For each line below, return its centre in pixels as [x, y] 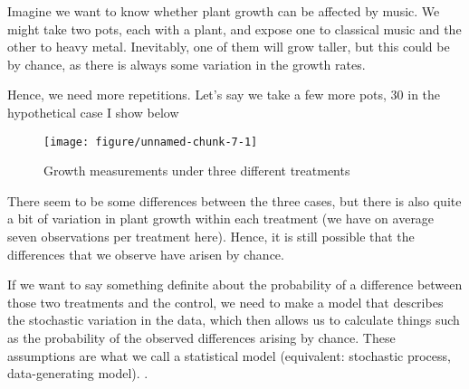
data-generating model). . [78, 373]
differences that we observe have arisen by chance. [146, 254]
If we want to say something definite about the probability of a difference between [235, 285]
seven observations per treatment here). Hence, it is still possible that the [211, 236]
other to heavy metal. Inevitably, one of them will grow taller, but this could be [229, 47]
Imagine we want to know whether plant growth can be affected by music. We [224, 11]
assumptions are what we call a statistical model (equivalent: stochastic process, [229, 355]
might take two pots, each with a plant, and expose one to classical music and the [234, 28]
